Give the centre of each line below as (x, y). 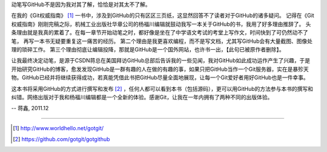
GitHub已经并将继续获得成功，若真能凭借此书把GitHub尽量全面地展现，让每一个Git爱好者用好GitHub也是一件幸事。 (165, 78)
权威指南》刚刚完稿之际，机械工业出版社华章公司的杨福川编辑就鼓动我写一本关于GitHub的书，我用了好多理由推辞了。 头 (161, 24)
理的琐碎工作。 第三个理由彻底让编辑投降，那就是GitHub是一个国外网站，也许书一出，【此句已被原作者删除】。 (148, 49)
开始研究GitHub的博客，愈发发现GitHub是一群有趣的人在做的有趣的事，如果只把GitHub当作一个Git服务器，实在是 (152, 69)
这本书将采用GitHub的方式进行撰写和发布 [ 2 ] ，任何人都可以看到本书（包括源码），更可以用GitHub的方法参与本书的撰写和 (162, 88)
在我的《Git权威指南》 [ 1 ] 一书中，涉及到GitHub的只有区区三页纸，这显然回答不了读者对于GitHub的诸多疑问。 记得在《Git (163, 16)
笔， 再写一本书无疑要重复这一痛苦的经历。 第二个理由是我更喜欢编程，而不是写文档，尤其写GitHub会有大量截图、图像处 (162, 41)
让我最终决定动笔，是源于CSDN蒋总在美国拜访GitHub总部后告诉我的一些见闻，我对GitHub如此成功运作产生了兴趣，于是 (161, 61)
